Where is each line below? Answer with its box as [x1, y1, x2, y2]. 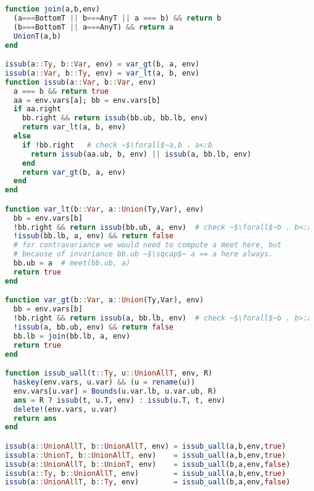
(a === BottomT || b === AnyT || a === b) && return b [13, 13, 222, 22]
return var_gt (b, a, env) [22, 167, 126, 177]
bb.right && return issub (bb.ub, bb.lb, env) [22, 114, 208, 123]
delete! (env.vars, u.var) [13, 405, 118, 414]
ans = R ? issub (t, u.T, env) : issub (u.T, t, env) [13, 395, 226, 405]
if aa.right [13, 105, 62, 114]
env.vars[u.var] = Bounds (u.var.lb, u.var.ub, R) [13, 386, 217, 395]
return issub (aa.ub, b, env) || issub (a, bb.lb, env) [30, 149, 252, 158]
